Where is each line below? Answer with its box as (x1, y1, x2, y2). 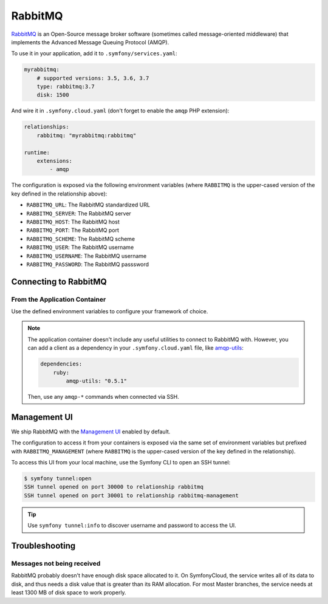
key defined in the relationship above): (11, 190, 108, 197)
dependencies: (40, 361, 83, 367)
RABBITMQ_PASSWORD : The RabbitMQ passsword (26, 260, 149, 268)
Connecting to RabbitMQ (11, 276, 108, 287)
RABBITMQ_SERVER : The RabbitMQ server (26, 209, 132, 217)
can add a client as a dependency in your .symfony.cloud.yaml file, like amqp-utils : (27, 344, 244, 351)
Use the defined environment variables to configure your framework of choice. (11, 308, 208, 315)
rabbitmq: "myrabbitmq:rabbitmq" (36, 132, 137, 139)
